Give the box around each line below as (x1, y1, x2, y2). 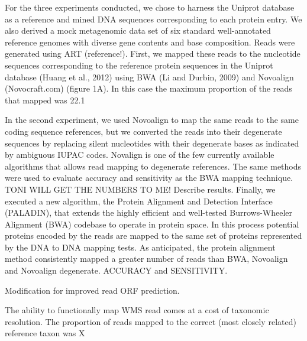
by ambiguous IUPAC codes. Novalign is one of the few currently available (5, 148, 274, 161)
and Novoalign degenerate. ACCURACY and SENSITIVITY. (5, 264, 228, 277)
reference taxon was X (5, 327, 85, 339)
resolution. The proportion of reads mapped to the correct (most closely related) (5, 315, 296, 327)
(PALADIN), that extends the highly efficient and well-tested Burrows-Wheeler (5, 206, 293, 219)
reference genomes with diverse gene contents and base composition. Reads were (5, 35, 295, 48)
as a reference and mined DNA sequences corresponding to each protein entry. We (5, 12, 302, 25)
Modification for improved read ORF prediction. (5, 284, 180, 296)
